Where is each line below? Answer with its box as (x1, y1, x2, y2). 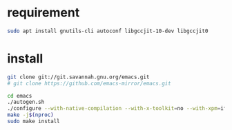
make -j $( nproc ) (7, 111, 54, 118)
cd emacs (7, 92, 32, 99)
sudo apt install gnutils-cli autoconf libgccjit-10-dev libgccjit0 (7, 28, 209, 34)
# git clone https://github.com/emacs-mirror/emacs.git (7, 80, 171, 87)
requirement (7, 5, 80, 21)
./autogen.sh (7, 98, 45, 106)
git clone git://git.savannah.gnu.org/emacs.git (7, 74, 150, 80)
